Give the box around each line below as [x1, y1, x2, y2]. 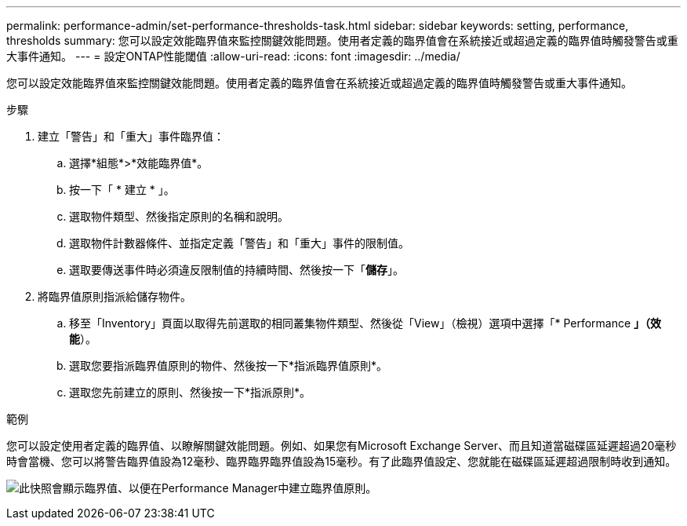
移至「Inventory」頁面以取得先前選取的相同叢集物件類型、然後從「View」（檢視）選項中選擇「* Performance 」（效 [69, 316, 662, 330]
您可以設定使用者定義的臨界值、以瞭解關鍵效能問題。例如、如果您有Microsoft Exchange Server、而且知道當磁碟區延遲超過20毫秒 [6, 439, 677, 452]
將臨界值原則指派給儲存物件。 [38, 290, 191, 303]
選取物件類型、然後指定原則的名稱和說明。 [69, 210, 289, 223]
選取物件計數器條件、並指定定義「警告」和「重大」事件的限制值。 [69, 236, 409, 250]
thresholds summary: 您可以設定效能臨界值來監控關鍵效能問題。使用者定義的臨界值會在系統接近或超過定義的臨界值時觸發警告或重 [6, 34, 678, 47]
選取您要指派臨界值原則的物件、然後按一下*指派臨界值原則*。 [69, 359, 388, 372]
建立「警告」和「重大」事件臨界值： [38, 130, 224, 143]
